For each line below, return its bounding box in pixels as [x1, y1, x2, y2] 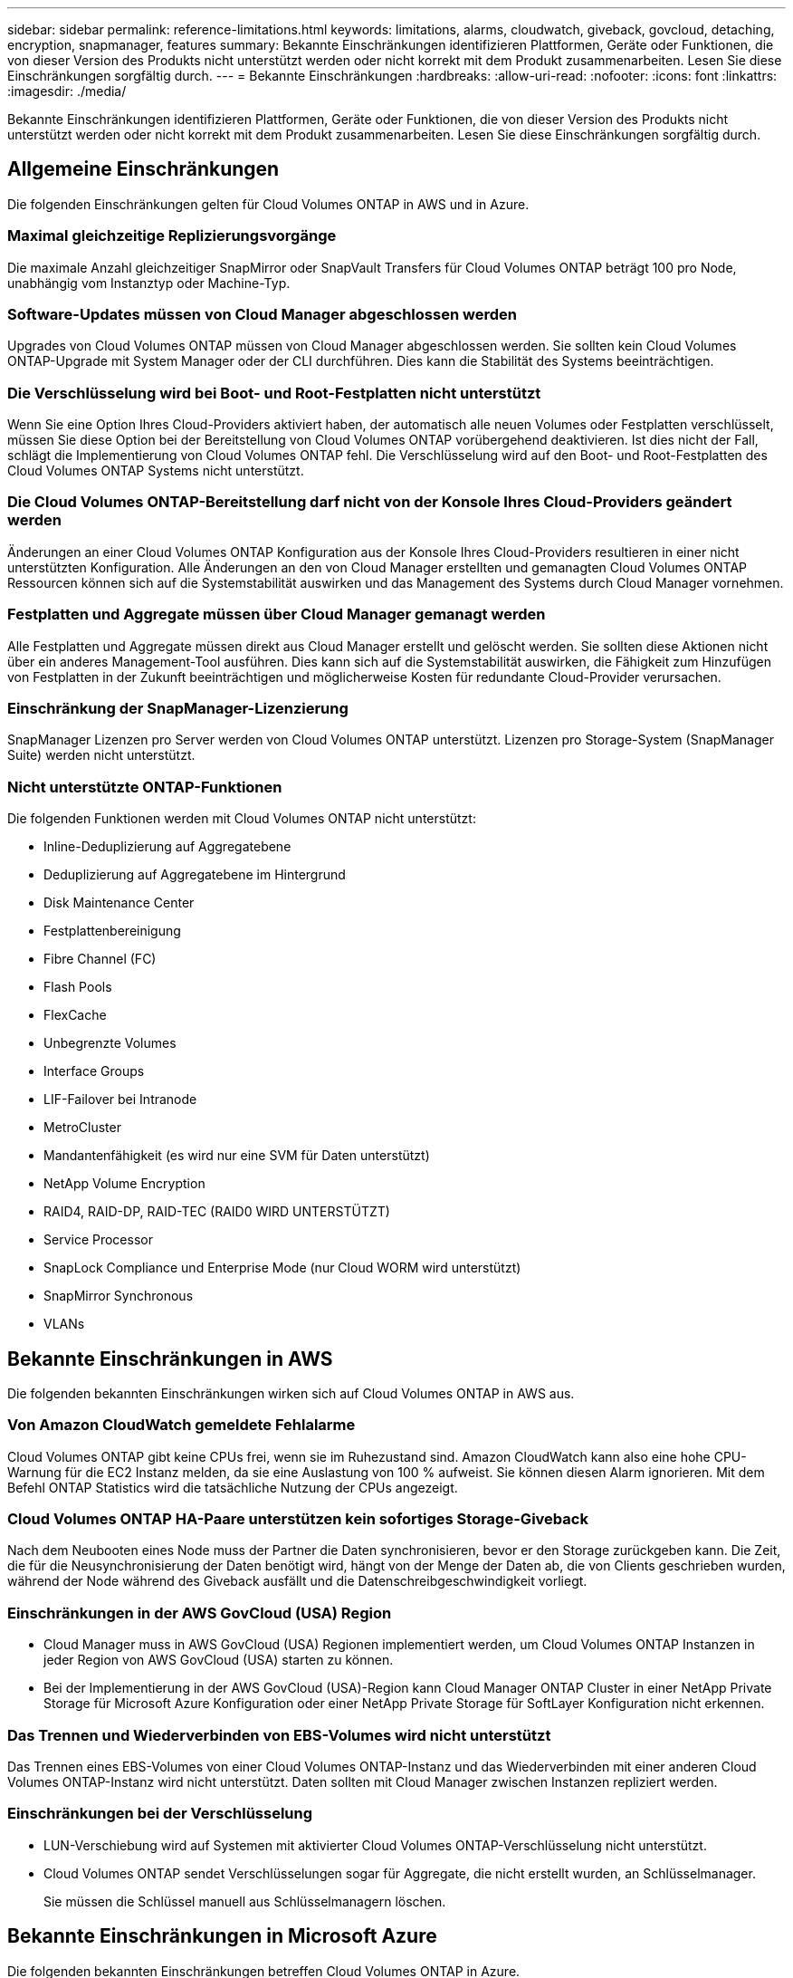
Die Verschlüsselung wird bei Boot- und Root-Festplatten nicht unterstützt [7, 383, 541, 402]
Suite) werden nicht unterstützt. [7, 747, 196, 763]
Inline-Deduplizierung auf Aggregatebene [43, 839, 291, 855]
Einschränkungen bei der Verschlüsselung [7, 1804, 313, 1823]
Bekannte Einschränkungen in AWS [7, 1347, 333, 1370]
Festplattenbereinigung [43, 923, 181, 939]
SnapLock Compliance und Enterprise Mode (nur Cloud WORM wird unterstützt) [43, 1260, 521, 1276]
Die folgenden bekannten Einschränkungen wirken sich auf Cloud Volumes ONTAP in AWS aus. [7, 1385, 575, 1401]
